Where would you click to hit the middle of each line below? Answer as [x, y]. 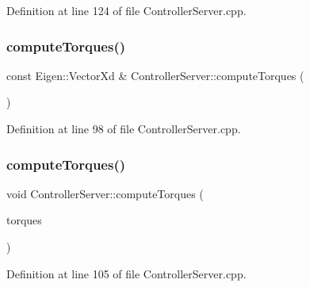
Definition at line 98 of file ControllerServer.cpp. [124, 128]
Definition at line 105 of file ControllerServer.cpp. [126, 273]
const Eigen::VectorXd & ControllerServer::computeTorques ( [155, 75]
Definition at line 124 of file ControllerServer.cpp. [126, 10]
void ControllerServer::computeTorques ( [105, 193]
